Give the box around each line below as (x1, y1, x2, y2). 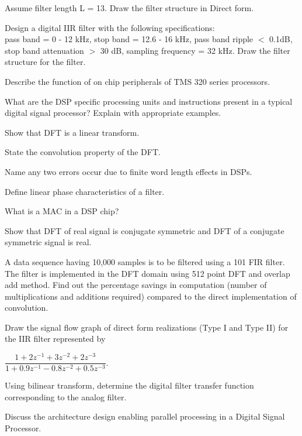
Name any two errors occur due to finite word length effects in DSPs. (5, 165, 252, 177)
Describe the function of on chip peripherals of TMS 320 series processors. (5, 75, 270, 87)
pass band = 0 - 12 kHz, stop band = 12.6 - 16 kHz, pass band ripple (5, 33, 254, 45)
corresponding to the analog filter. (5, 390, 127, 403)
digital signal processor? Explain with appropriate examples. (5, 107, 221, 119)
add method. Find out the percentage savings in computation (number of (5, 279, 267, 291)
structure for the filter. (5, 56, 86, 68)
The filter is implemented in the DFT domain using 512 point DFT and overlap (5, 267, 290, 279)
